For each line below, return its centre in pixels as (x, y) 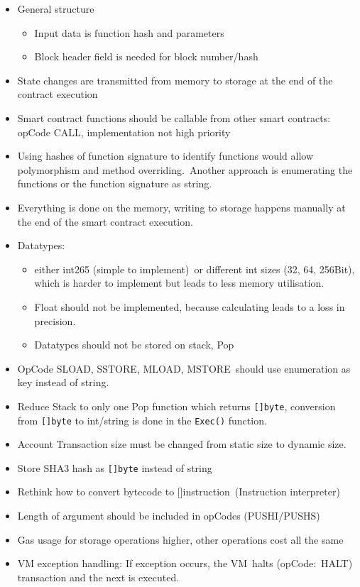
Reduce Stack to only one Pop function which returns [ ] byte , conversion (176, 406)
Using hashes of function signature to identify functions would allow (165, 156)
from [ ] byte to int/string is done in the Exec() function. (142, 420)
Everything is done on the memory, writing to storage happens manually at (181, 207)
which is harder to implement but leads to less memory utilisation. (179, 283)
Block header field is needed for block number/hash (146, 56)
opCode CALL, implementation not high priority (124, 132)
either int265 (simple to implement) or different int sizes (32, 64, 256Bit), (195, 269)
